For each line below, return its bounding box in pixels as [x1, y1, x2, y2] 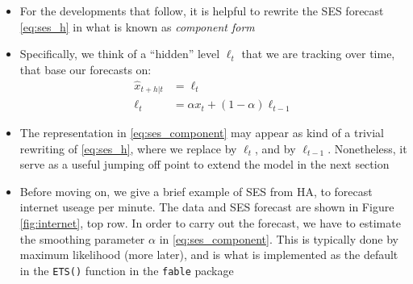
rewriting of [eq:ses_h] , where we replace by [19, 140, 237, 157]
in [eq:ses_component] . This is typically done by [159, 230, 398, 247]
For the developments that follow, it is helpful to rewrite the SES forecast [19, 2, 384, 19]
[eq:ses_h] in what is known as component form [19, 18, 255, 35]
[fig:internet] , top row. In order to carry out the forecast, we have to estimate [19, 215, 401, 232]
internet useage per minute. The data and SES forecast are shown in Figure [19, 198, 394, 215]
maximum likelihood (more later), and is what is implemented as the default [19, 246, 398, 263]
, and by [255, 140, 296, 157]
